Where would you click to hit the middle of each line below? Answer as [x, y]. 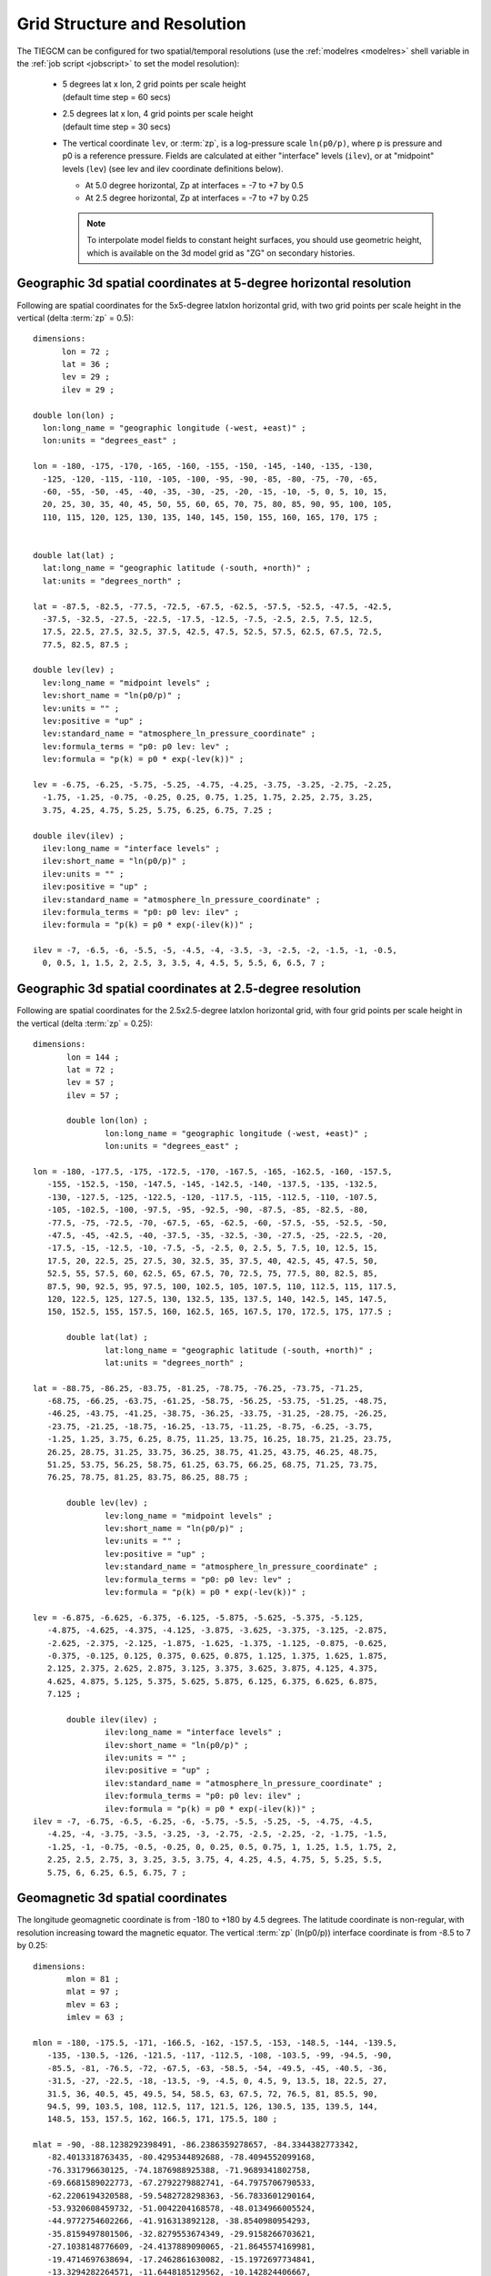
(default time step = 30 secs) [117, 127]
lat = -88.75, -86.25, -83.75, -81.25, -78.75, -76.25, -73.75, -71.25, [198, 1388]
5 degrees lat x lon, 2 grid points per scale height [154, 84]
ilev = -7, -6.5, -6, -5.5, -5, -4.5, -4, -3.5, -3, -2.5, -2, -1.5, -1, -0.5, [215, 950]
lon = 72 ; [85, 351]
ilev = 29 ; [88, 390]
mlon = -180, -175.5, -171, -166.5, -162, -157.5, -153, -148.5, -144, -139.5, [215, 2042]
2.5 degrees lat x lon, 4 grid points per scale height [158, 114]
